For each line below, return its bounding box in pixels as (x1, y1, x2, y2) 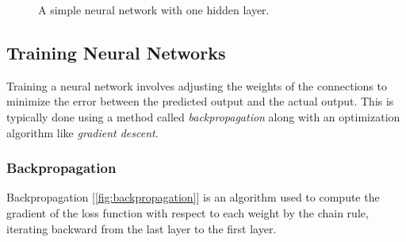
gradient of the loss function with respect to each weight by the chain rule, (6, 204, 369, 221)
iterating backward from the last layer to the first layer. (6, 220, 277, 236)
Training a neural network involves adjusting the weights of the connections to (6, 77, 387, 94)
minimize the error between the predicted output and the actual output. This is (6, 93, 394, 109)
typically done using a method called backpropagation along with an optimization (6, 108, 400, 125)
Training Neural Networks (6, 40, 226, 64)
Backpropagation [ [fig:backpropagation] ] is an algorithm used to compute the (6, 189, 380, 206)
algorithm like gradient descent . (6, 124, 159, 140)
